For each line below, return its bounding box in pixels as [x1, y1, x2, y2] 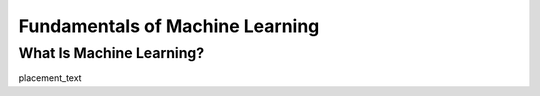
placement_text [18, 72, 82, 84]
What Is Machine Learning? [18, 44, 205, 62]
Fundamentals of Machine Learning [18, 15, 320, 37]
